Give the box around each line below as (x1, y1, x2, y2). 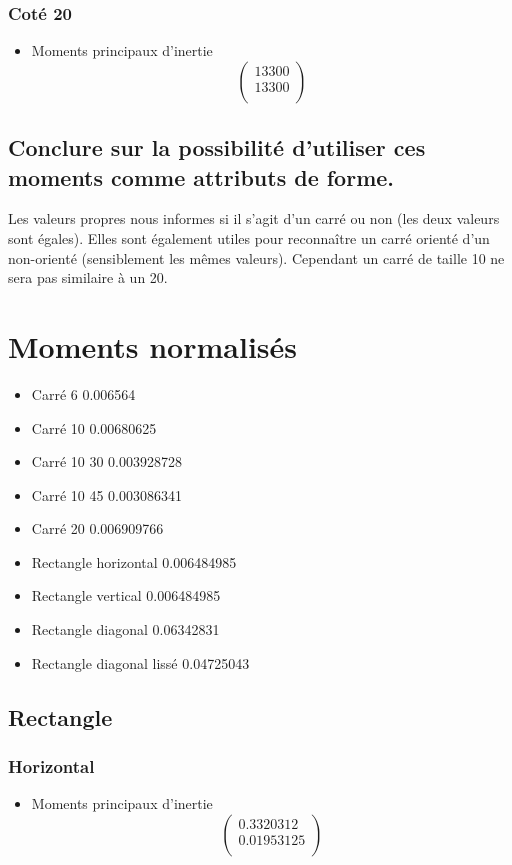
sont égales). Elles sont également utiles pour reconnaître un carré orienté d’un (8, 228, 490, 248)
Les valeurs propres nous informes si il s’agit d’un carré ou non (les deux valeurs (8, 208, 500, 229)
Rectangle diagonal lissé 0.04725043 (31, 652, 250, 673)
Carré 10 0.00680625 (31, 417, 157, 438)
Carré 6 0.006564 (31, 383, 136, 404)
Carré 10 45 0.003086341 (31, 484, 182, 505)
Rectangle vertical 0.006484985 (31, 585, 221, 606)
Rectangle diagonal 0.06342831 (31, 619, 220, 640)
